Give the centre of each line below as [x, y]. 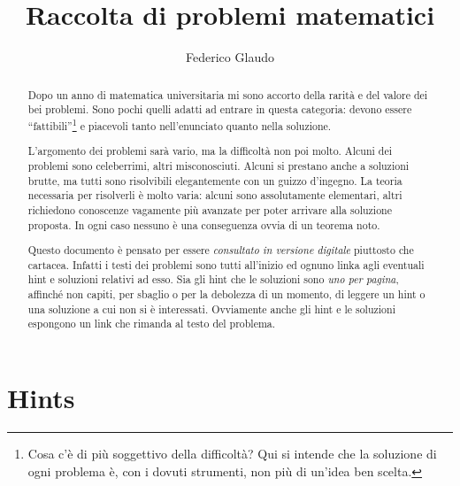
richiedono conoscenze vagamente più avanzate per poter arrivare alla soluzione [210, 209]
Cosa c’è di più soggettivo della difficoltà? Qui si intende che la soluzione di [232, 454]
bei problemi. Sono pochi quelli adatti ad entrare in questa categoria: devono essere [220, 109]
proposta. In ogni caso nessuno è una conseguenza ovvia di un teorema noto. [204, 224]
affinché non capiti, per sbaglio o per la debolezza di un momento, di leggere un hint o [226, 294]
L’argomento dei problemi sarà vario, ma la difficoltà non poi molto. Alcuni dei [210, 151]
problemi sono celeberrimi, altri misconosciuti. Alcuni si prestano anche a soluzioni [218, 166]
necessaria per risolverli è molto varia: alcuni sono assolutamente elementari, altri [215, 195]
